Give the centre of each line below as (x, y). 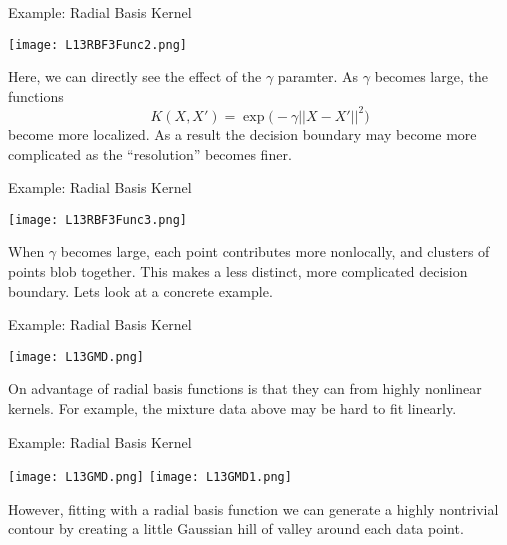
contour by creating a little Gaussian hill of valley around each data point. (236, 528)
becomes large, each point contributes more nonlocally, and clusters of (275, 251)
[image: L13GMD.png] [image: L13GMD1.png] (150, 477)
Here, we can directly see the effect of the (135, 76)
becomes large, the (431, 76)
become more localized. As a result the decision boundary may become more (242, 133)
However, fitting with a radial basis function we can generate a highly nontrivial (253, 508)
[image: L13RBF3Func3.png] (97, 219)
